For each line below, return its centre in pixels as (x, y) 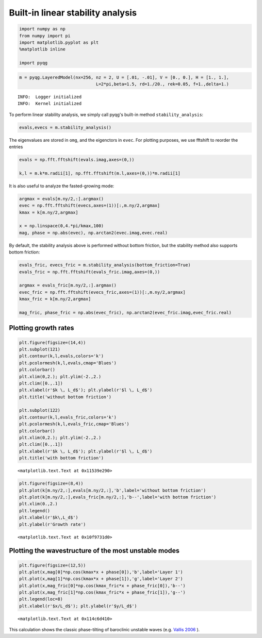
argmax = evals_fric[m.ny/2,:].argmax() (68, 285)
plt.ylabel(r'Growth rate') (52, 524)
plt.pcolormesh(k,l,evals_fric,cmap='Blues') (74, 424)
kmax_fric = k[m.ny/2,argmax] (55, 299)
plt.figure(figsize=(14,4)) (52, 343)
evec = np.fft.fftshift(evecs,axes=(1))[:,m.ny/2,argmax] (90, 206)
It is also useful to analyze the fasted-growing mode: (62, 186)
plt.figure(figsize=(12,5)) (52, 565)
